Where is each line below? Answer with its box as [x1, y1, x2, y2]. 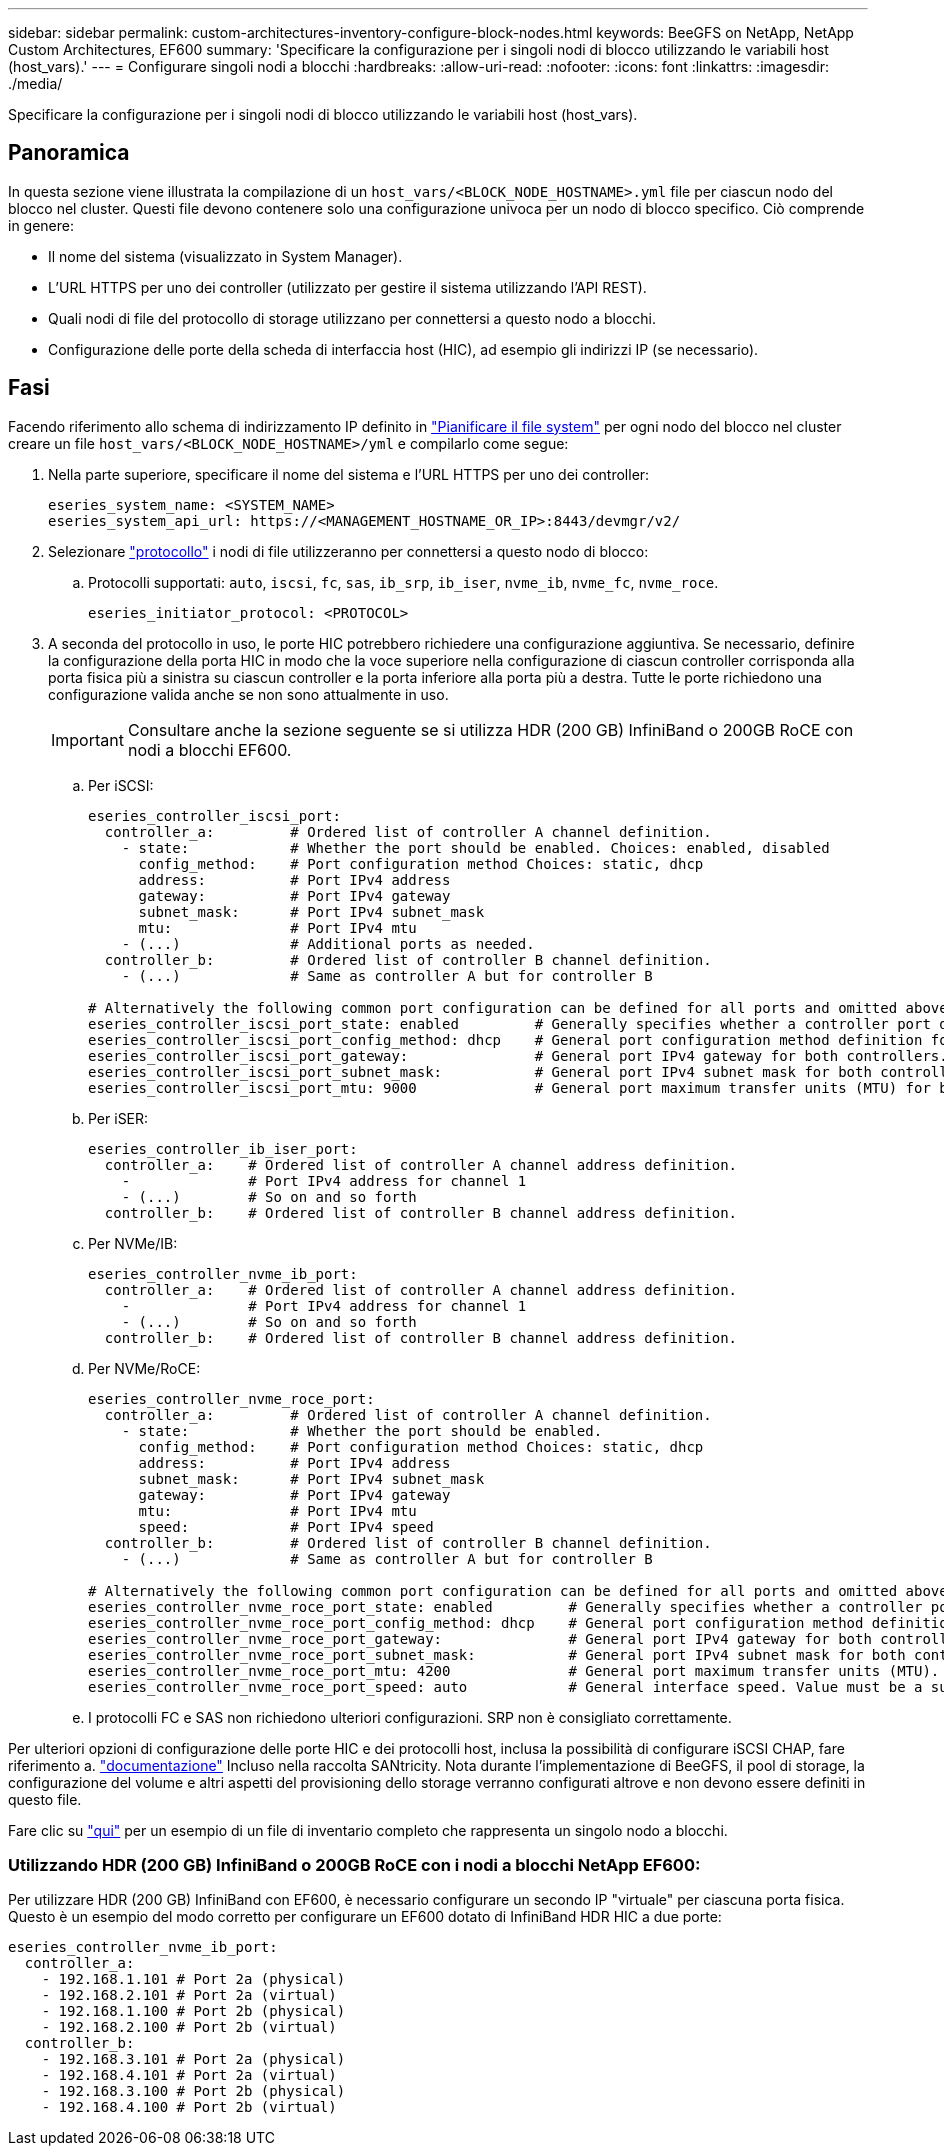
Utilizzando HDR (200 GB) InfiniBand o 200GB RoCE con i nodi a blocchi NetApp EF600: [8, 1855, 701, 1876]
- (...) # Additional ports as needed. [121, 935, 535, 952]
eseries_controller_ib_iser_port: [88, 1140, 358, 1157]
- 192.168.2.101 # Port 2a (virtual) [41, 1987, 337, 2004]
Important [51, 729, 124, 750]
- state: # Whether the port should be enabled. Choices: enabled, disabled [121, 839, 830, 856]
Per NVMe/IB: [88, 1234, 178, 1252]
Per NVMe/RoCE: [88, 1359, 201, 1377]
